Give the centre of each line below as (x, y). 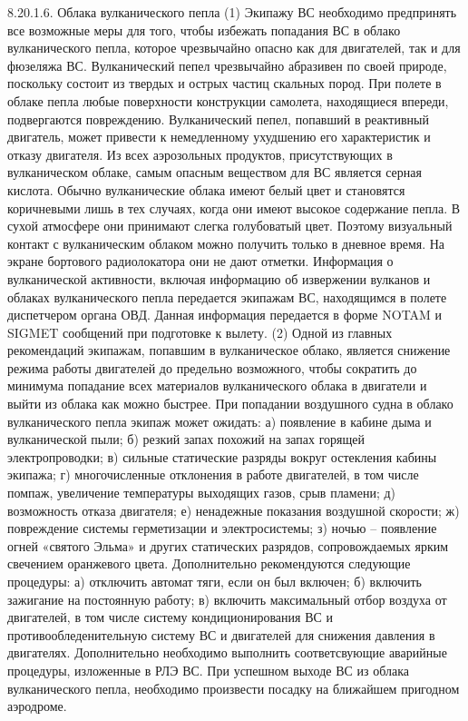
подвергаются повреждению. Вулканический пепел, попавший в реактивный (218, 119)
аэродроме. (37, 706)
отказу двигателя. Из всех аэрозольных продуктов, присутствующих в (200, 154)
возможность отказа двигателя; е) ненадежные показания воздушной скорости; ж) (234, 510)
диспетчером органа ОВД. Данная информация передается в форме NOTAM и (225, 315)
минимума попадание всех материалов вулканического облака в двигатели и (217, 385)
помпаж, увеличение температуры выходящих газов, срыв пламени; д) (202, 493)
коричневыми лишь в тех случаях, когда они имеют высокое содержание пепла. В (234, 207)
